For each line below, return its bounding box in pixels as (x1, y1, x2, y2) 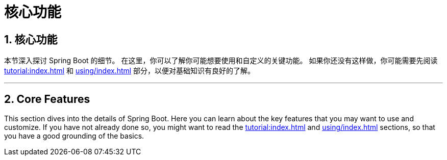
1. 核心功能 (4, 33, 58, 46)
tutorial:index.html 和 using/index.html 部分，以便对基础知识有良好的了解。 (4, 66, 255, 75)
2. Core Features (4, 92, 90, 105)
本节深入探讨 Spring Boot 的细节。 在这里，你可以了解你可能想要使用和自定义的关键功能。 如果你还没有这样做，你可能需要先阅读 (4, 56, 438, 65)
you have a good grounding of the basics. (4, 131, 144, 141)
